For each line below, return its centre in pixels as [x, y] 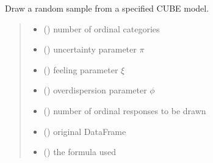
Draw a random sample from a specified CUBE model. [107, 8]
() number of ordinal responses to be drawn [125, 110]
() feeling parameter [81, 69]
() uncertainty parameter [90, 49]
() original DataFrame [85, 131]
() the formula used [80, 152]
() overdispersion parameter [95, 90]
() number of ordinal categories [102, 28]
